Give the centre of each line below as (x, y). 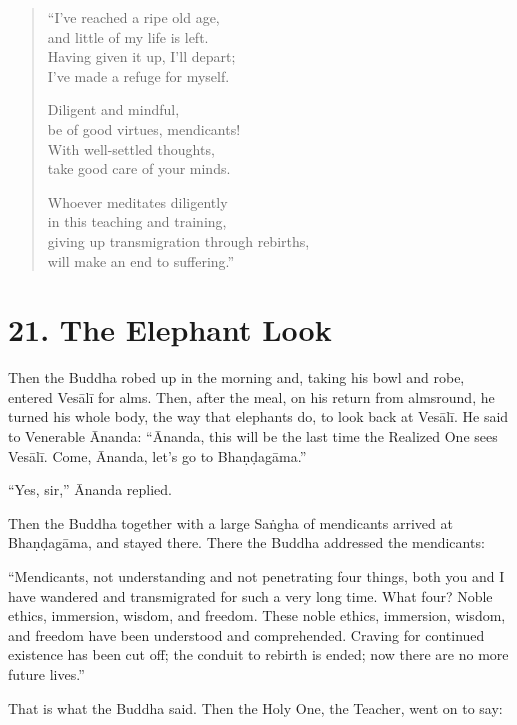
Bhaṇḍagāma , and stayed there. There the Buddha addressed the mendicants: (246, 542)
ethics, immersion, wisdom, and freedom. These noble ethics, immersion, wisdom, (257, 615)
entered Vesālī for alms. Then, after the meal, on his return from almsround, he (251, 396)
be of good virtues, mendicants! (144, 128)
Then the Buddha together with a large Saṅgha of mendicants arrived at (230, 522)
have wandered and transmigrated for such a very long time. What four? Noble (250, 595)
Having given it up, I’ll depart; (141, 56)
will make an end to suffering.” (141, 260)
